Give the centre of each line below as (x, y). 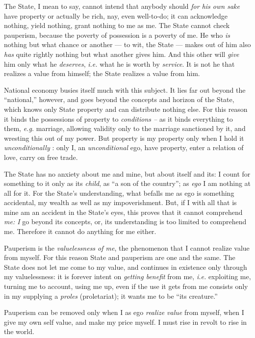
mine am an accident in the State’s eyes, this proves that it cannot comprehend (123, 212)
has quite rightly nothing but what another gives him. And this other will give (122, 54)
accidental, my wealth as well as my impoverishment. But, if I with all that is (120, 202)
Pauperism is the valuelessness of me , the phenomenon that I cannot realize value (127, 247)
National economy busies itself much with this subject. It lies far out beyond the (125, 90)
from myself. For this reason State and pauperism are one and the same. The (120, 257)
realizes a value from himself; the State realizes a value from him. (102, 73)
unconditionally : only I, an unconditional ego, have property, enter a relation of (124, 147)
